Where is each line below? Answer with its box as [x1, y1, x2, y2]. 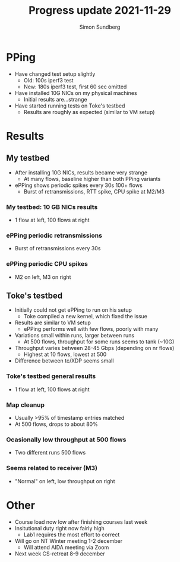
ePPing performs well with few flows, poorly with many [23, 325, 159, 333]
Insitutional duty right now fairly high [14, 524, 105, 532]
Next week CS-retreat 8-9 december [14, 550, 105, 557]
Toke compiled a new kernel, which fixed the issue [23, 313, 147, 320]
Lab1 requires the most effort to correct [23, 531, 120, 538]
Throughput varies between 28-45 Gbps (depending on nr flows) [14, 345, 175, 352]
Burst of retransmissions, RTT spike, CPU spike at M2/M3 [23, 188, 165, 195]
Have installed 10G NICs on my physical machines [14, 89, 138, 96]
